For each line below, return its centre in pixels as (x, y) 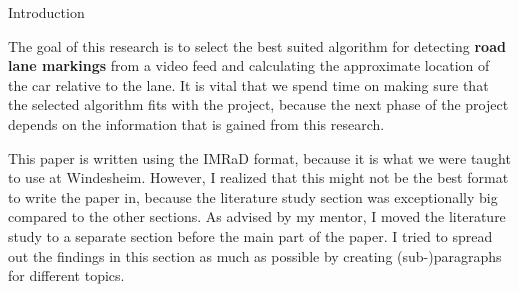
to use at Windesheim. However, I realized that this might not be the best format (258, 177)
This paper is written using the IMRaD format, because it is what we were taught (259, 157)
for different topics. (66, 275)
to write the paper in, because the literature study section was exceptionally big (253, 196)
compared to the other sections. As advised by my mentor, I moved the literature (257, 216)
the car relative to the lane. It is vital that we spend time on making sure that (248, 84)
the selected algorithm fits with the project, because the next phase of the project (258, 104)
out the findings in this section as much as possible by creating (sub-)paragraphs (255, 255)
